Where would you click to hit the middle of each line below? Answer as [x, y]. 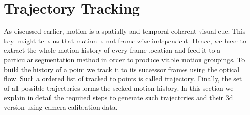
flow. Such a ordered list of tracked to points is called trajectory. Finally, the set [123, 79]
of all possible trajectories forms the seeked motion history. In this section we [119, 88]
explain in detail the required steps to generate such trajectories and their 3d [118, 97]
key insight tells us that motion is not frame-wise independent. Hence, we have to [125, 40]
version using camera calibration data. [61, 107]
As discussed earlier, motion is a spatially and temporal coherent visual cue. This [125, 31]
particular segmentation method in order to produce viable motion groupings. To [125, 59]
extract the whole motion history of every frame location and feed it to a [112, 50]
